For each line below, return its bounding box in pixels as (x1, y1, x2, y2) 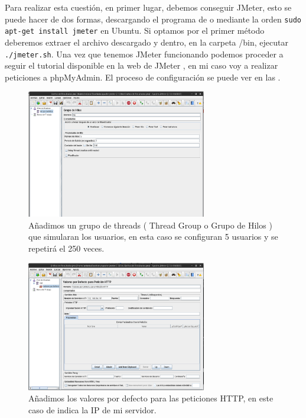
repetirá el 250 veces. (28, 242, 105, 254)
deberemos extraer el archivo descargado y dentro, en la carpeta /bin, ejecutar (5, 36, 288, 48)
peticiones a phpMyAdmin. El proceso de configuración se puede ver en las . (5, 70, 281, 83)
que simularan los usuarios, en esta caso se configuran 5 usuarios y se (28, 230, 278, 243)
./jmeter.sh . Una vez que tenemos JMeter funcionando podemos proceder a (5, 47, 284, 60)
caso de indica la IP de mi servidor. (28, 403, 157, 416)
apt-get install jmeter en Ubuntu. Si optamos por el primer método (5, 24, 265, 37)
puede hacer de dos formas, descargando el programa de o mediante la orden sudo (5, 12, 301, 25)
